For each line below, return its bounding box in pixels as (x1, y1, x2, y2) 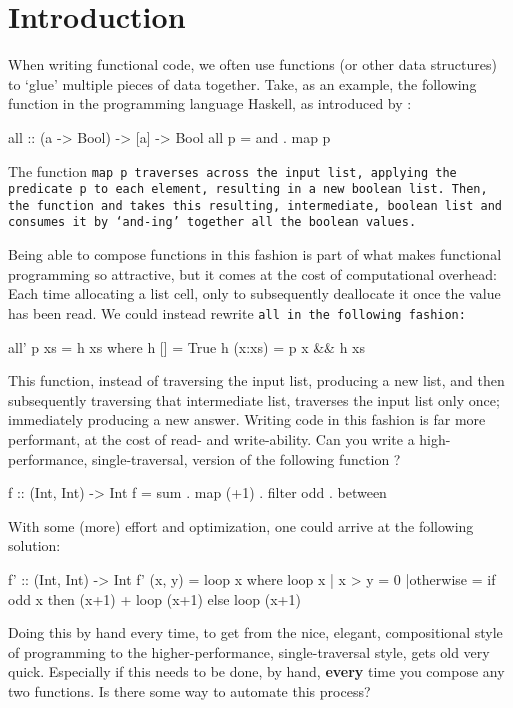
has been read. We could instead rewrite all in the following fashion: (8, 302, 466, 323)
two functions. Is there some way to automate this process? (8, 680, 371, 701)
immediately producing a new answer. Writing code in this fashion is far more (8, 409, 486, 430)
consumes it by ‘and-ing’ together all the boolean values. (8, 215, 417, 230)
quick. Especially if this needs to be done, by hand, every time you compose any (8, 661, 505, 682)
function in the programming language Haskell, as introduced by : (8, 93, 412, 114)
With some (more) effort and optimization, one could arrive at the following (8, 515, 474, 536)
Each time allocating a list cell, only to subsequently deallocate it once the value (8, 283, 501, 304)
